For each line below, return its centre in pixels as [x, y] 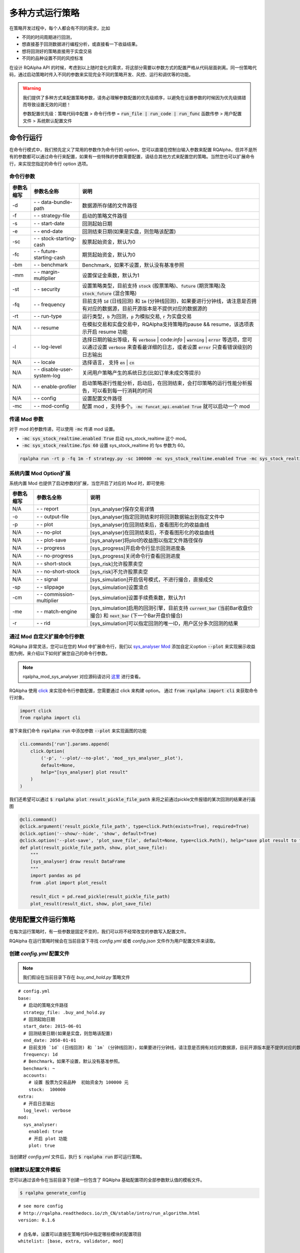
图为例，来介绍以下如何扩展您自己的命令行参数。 [59, 654]
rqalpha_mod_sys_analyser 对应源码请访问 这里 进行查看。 [83, 677]
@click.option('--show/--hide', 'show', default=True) [88, 833]
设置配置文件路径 [102, 398]
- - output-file [53, 517]
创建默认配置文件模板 [35, 1170]
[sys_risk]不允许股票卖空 [119, 572]
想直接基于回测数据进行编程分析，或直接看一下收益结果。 [81, 44]
